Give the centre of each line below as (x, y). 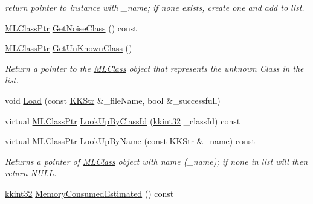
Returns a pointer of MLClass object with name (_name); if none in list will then (156, 161)
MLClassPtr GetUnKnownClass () (69, 48)
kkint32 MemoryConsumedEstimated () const (89, 193)
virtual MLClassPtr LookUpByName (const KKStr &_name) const (130, 141)
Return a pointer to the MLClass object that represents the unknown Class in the (154, 68)
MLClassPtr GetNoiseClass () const (71, 27)
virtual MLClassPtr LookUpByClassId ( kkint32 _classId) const (123, 120)
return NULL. (31, 173)
